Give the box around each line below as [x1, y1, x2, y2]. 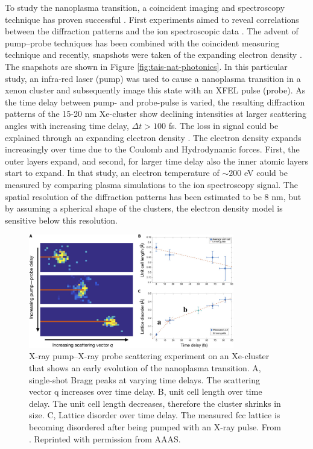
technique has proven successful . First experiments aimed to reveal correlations [5, 13, 299, 25]
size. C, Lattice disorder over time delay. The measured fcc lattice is [29, 409, 280, 421]
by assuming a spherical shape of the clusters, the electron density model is [5, 202, 283, 215]
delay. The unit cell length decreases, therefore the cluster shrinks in [29, 397, 281, 409]
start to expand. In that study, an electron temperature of [5, 166, 220, 179]
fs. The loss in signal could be [168, 119, 279, 131]
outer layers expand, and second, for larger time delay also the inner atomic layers [5, 154, 309, 167]
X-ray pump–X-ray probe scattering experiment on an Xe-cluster [29, 350, 270, 362]
